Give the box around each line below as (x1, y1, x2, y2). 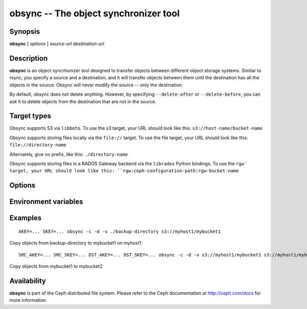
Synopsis (9, 27, 40, 36)
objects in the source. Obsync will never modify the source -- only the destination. (9, 82, 183, 88)
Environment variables (9, 197, 83, 206)
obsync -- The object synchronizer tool (9, 8, 180, 19)
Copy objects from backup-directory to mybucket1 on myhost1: (9, 240, 143, 246)
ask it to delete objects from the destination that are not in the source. (9, 98, 157, 104)
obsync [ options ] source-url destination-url (9, 41, 104, 47)
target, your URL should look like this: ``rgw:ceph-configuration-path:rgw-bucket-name (9, 168, 239, 174)
